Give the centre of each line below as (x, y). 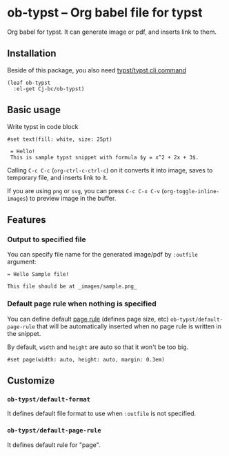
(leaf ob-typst (29, 83)
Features (27, 220)
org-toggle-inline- (191, 191)
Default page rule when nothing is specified (82, 304)
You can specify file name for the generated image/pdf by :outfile (103, 255)
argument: (22, 262)
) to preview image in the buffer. (71, 198)
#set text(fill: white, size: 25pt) (60, 139)
